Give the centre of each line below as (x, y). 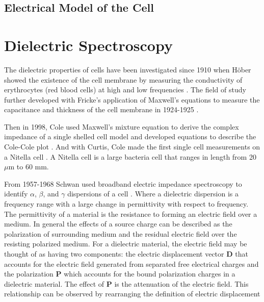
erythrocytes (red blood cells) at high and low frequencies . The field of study (125, 90)
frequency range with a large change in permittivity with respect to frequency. (126, 204)
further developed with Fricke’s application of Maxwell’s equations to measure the (132, 99)
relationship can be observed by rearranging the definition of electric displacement (132, 294)
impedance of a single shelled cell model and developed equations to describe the (130, 136)
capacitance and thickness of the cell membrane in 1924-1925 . (101, 109)
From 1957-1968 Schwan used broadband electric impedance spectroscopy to (123, 183)
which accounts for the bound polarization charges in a (150, 274)
